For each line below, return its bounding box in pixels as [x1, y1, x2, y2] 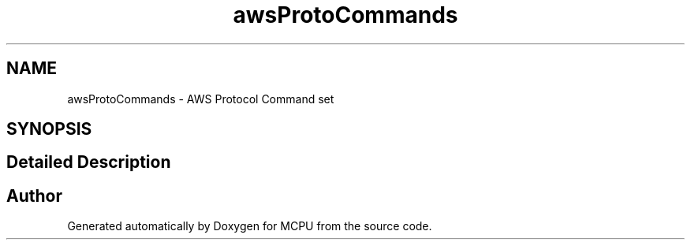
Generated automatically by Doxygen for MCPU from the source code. [67, 219, 432, 233]
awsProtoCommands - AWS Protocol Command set [67, 91, 334, 106]
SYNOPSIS [6, 119, 92, 140]
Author [6, 185, 62, 206]
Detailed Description [6, 152, 171, 173]
